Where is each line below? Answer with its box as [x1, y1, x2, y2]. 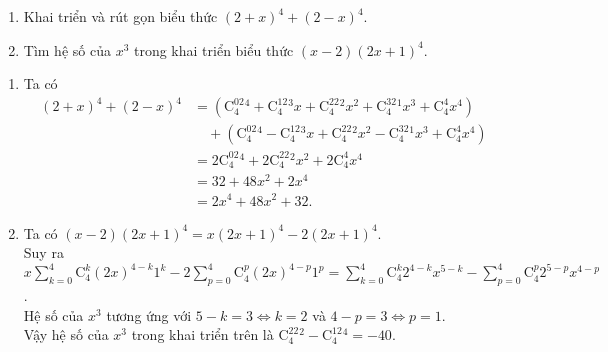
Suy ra [23, 242, 64, 263]
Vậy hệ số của [23, 324, 109, 345]
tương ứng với [106, 304, 192, 325]
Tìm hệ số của [23, 39, 111, 60]
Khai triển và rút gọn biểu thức [23, 6, 218, 26]
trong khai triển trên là [131, 324, 274, 345]
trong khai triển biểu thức [133, 39, 294, 60]
